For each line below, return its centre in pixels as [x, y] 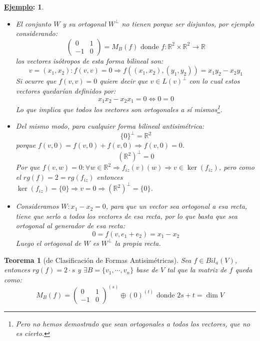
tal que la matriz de [197, 270]
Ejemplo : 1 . [24, 7]
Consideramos [37, 206]
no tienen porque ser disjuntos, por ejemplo [188, 23]
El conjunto [33, 23]
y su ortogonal [84, 23]
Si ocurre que [36, 81]
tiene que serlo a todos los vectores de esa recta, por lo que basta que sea [126, 216]
